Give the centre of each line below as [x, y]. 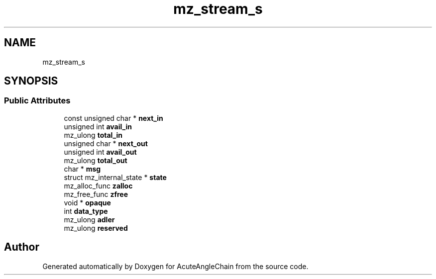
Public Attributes [37, 101]
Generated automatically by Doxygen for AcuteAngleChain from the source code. [175, 266]
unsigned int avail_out [100, 152]
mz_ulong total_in [93, 135]
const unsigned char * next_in [113, 118]
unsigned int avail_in [98, 126]
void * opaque [87, 202]
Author [22, 247]
